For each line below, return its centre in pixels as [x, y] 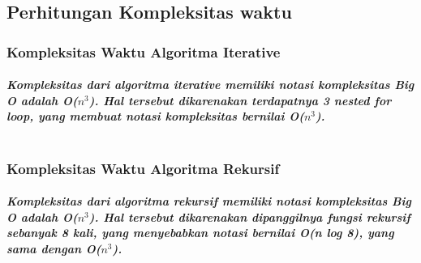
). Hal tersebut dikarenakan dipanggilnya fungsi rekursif [249, 216]
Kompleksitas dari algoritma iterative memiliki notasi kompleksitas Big [210, 85]
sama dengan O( [54, 248]
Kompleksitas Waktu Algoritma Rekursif [143, 168]
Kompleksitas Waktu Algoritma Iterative [144, 51]
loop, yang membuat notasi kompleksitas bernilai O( [155, 116]
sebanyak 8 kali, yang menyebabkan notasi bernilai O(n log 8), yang [200, 233]
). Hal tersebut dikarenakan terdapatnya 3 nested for [240, 100]
